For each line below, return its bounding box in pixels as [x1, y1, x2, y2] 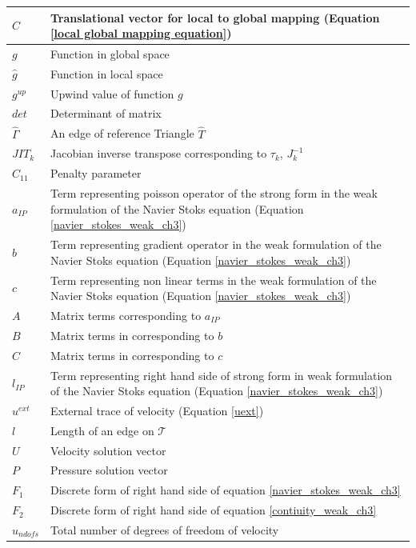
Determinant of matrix [50, 105, 162, 122]
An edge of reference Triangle [50, 125, 194, 142]
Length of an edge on [50, 422, 154, 438]
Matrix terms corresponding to [50, 306, 202, 323]
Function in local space [50, 65, 163, 82]
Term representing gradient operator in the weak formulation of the [50, 236, 382, 253]
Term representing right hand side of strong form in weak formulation [50, 366, 393, 383]
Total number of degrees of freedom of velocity [50, 522, 279, 538]
